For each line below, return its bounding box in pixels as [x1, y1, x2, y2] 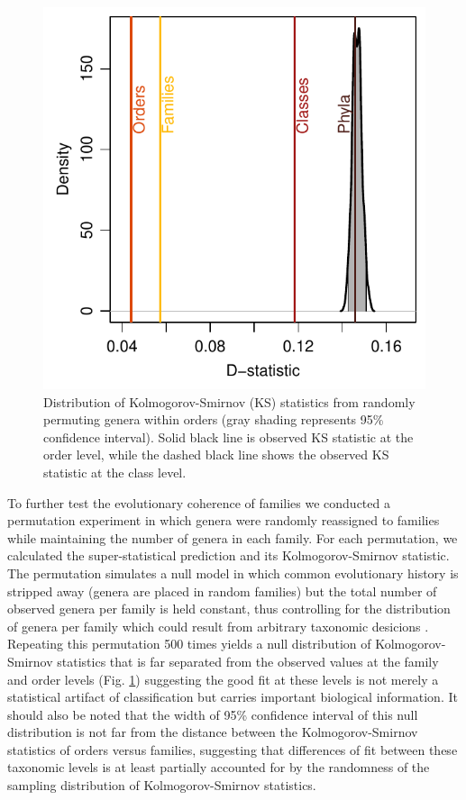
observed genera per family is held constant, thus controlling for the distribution [7, 599, 451, 618]
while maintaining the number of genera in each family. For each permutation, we [7, 528, 458, 547]
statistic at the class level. [43, 462, 187, 481]
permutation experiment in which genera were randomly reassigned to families [7, 511, 440, 530]
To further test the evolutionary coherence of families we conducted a [7, 493, 390, 512]
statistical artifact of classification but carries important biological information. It [7, 687, 458, 706]
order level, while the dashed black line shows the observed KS [43, 445, 389, 464]
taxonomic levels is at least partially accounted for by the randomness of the [7, 758, 430, 777]
